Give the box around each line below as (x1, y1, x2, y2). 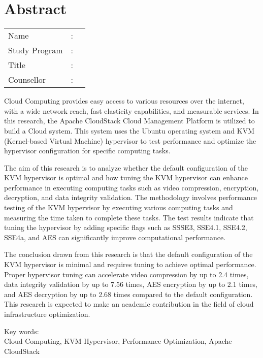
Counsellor (8, 74, 46, 86)
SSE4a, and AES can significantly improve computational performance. (4, 232, 226, 242)
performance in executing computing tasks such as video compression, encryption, (4, 182, 259, 192)
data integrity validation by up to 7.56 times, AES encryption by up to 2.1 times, (4, 279, 258, 289)
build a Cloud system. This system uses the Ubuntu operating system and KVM (4, 125, 255, 136)
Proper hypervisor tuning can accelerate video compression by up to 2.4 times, (4, 269, 249, 279)
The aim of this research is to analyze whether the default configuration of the (4, 162, 248, 173)
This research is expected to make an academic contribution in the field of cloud (4, 299, 254, 309)
